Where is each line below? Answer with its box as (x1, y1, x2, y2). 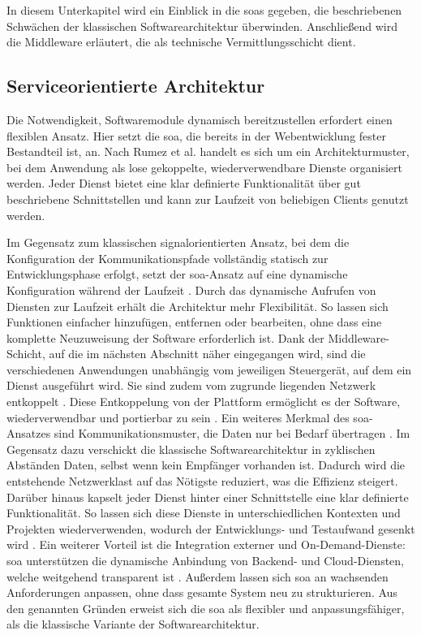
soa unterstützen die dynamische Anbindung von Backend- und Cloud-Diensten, (6, 552, 404, 569)
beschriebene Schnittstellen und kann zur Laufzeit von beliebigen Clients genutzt (6, 190, 409, 207)
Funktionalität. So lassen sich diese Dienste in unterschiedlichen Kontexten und (6, 504, 401, 521)
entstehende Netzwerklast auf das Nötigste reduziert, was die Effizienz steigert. (6, 473, 398, 490)
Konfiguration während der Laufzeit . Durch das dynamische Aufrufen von (6, 281, 376, 298)
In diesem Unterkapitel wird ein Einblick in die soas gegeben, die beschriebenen (6, 2, 402, 18)
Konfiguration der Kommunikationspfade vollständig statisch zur (6, 249, 329, 266)
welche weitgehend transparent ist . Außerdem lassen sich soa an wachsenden (6, 568, 389, 585)
